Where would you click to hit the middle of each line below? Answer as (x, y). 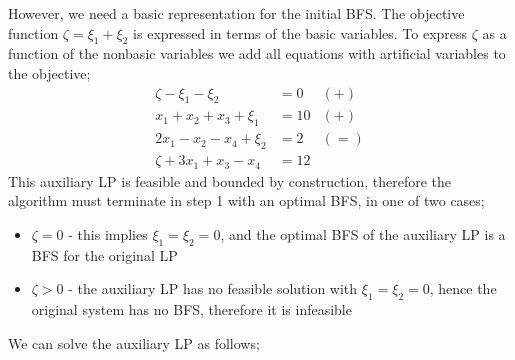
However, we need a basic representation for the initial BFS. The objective (236, 13)
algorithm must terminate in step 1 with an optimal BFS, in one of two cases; (246, 200)
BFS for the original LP (104, 254)
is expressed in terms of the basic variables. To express (300, 32)
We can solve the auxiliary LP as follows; (134, 342)
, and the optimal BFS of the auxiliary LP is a (363, 233)
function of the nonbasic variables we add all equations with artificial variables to (257, 53)
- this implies (108, 233)
